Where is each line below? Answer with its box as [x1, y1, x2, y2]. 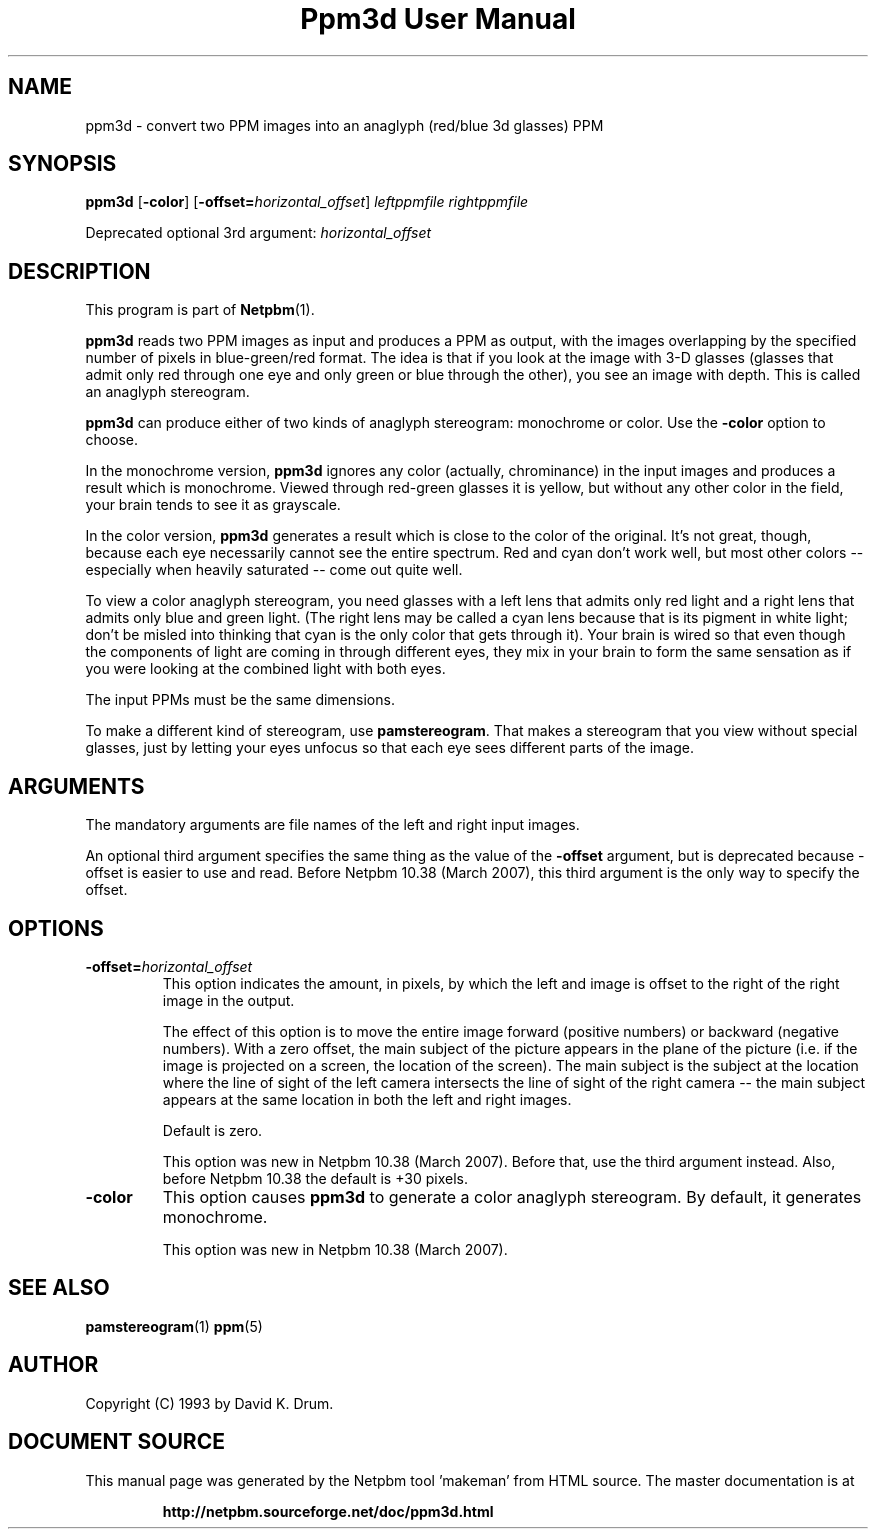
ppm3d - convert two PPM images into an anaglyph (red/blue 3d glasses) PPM [85, 116, 604, 134]
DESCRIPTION [8, 258, 151, 284]
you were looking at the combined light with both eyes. [85, 660, 446, 678]
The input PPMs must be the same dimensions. [85, 691, 395, 709]
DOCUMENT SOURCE [8, 1429, 225, 1455]
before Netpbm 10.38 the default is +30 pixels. [162, 1169, 468, 1187]
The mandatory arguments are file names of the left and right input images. [85, 816, 580, 834]
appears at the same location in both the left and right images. [162, 1090, 572, 1108]
